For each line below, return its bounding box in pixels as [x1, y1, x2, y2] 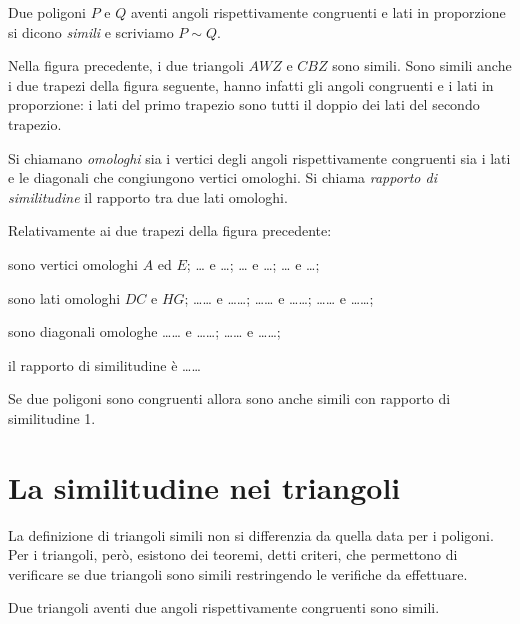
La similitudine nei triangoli [8, 466, 401, 507]
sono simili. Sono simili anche [332, 55, 512, 76]
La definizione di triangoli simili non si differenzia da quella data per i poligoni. [8, 524, 494, 545]
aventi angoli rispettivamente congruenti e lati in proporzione [130, 2, 506, 22]
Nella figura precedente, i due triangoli [8, 55, 244, 76]
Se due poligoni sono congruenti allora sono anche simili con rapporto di [8, 388, 451, 409]
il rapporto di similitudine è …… [8, 354, 201, 375]
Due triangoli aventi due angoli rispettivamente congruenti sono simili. [8, 597, 440, 618]
